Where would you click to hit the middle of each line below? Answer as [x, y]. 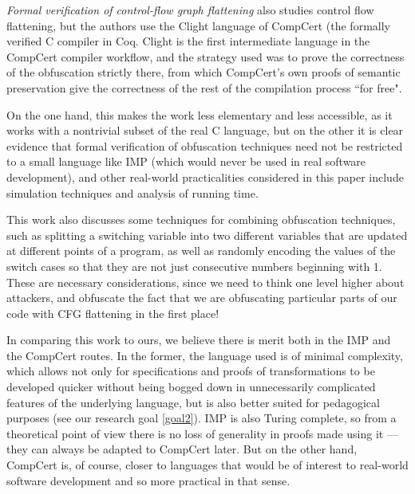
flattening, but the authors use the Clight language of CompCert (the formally [198, 25]
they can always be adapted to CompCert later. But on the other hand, [182, 449]
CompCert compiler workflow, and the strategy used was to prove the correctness [206, 56]
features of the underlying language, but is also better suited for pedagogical [193, 402]
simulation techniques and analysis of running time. [132, 192]
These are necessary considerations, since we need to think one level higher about [206, 282]
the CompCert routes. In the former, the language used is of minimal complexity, [205, 355]
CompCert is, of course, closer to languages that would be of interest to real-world [207, 465]
